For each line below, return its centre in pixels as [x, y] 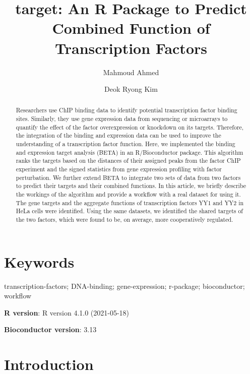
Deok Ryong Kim [131, 89]
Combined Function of [131, 28]
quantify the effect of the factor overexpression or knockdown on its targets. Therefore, [130, 127]
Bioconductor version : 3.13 [50, 329]
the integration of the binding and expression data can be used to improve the [118, 135]
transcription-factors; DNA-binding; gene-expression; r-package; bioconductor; [124, 286]
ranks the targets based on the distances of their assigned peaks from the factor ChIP [128, 161]
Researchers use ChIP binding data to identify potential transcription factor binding [127, 110]
